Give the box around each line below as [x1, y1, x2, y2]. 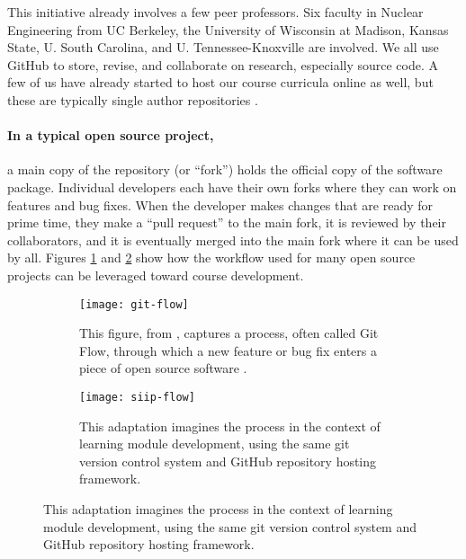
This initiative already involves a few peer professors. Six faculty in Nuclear [7, 3, 424, 21]
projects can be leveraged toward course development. [7, 265, 304, 284]
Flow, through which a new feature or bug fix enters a [79, 341, 377, 359]
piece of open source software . [79, 359, 247, 377]
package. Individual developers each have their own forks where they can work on [7, 177, 457, 196]
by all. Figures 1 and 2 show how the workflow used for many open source [7, 248, 416, 267]
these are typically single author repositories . [7, 90, 258, 109]
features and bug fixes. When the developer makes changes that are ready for [7, 195, 433, 214]
